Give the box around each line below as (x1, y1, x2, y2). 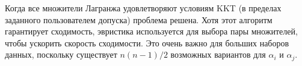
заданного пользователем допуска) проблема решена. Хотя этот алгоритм (5, 13, 273, 26)
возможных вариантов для (170, 48, 266, 61)
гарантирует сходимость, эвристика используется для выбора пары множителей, (5, 25, 298, 37)
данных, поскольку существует (5, 48, 117, 61)
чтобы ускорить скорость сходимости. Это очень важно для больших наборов (5, 36, 289, 49)
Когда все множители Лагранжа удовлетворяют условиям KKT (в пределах (5, 2, 282, 14)
